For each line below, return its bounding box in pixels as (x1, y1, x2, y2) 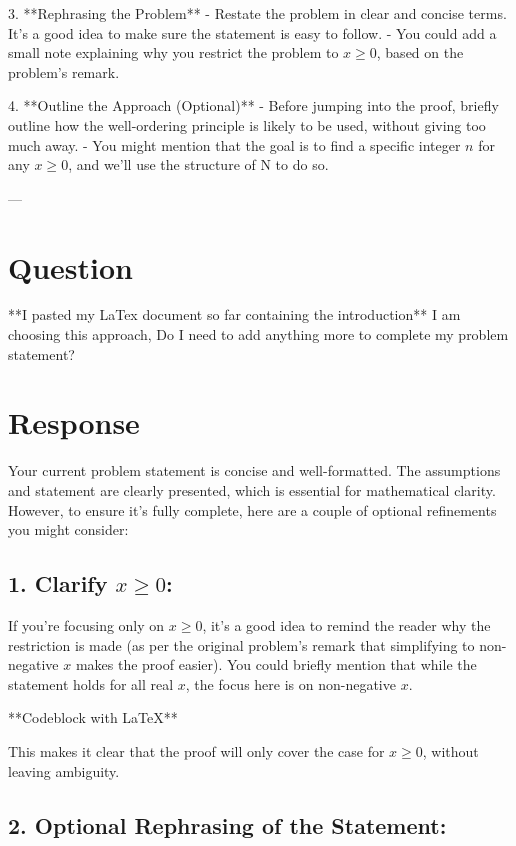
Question (8, 246, 133, 287)
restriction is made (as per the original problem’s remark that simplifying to (8, 634, 475, 655)
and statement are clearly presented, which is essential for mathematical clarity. (8, 479, 496, 500)
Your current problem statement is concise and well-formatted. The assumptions (8, 460, 501, 481)
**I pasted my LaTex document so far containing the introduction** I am (8, 304, 461, 325)
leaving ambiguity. (8, 760, 120, 781)
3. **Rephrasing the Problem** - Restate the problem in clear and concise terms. (8, 3, 507, 23)
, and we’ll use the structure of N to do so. (68, 154, 329, 175)
